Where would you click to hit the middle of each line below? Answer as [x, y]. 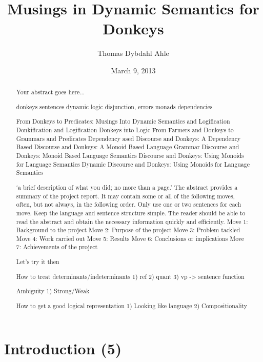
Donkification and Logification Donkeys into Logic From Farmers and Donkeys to [125, 130]
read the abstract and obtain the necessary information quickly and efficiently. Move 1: [132, 221]
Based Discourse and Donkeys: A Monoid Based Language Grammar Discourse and [128, 147]
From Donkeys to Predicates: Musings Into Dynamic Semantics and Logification [123, 121]
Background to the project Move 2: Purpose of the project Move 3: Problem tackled [128, 230]
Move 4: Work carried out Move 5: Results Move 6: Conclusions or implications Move [130, 238]
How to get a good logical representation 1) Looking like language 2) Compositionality [132, 305]
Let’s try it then [38, 262]
